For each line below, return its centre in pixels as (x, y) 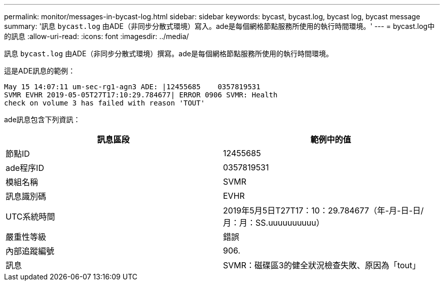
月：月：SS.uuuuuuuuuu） (274, 223)
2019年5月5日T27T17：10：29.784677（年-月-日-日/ (323, 210)
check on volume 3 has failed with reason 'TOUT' (105, 103)
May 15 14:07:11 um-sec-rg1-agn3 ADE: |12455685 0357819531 (132, 87)
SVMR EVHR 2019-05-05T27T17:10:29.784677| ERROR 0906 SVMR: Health (141, 95)
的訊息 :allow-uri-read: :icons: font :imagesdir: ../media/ (97, 36)
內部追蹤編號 (30, 251)
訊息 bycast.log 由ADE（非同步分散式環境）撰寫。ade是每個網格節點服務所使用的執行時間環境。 (169, 54)
